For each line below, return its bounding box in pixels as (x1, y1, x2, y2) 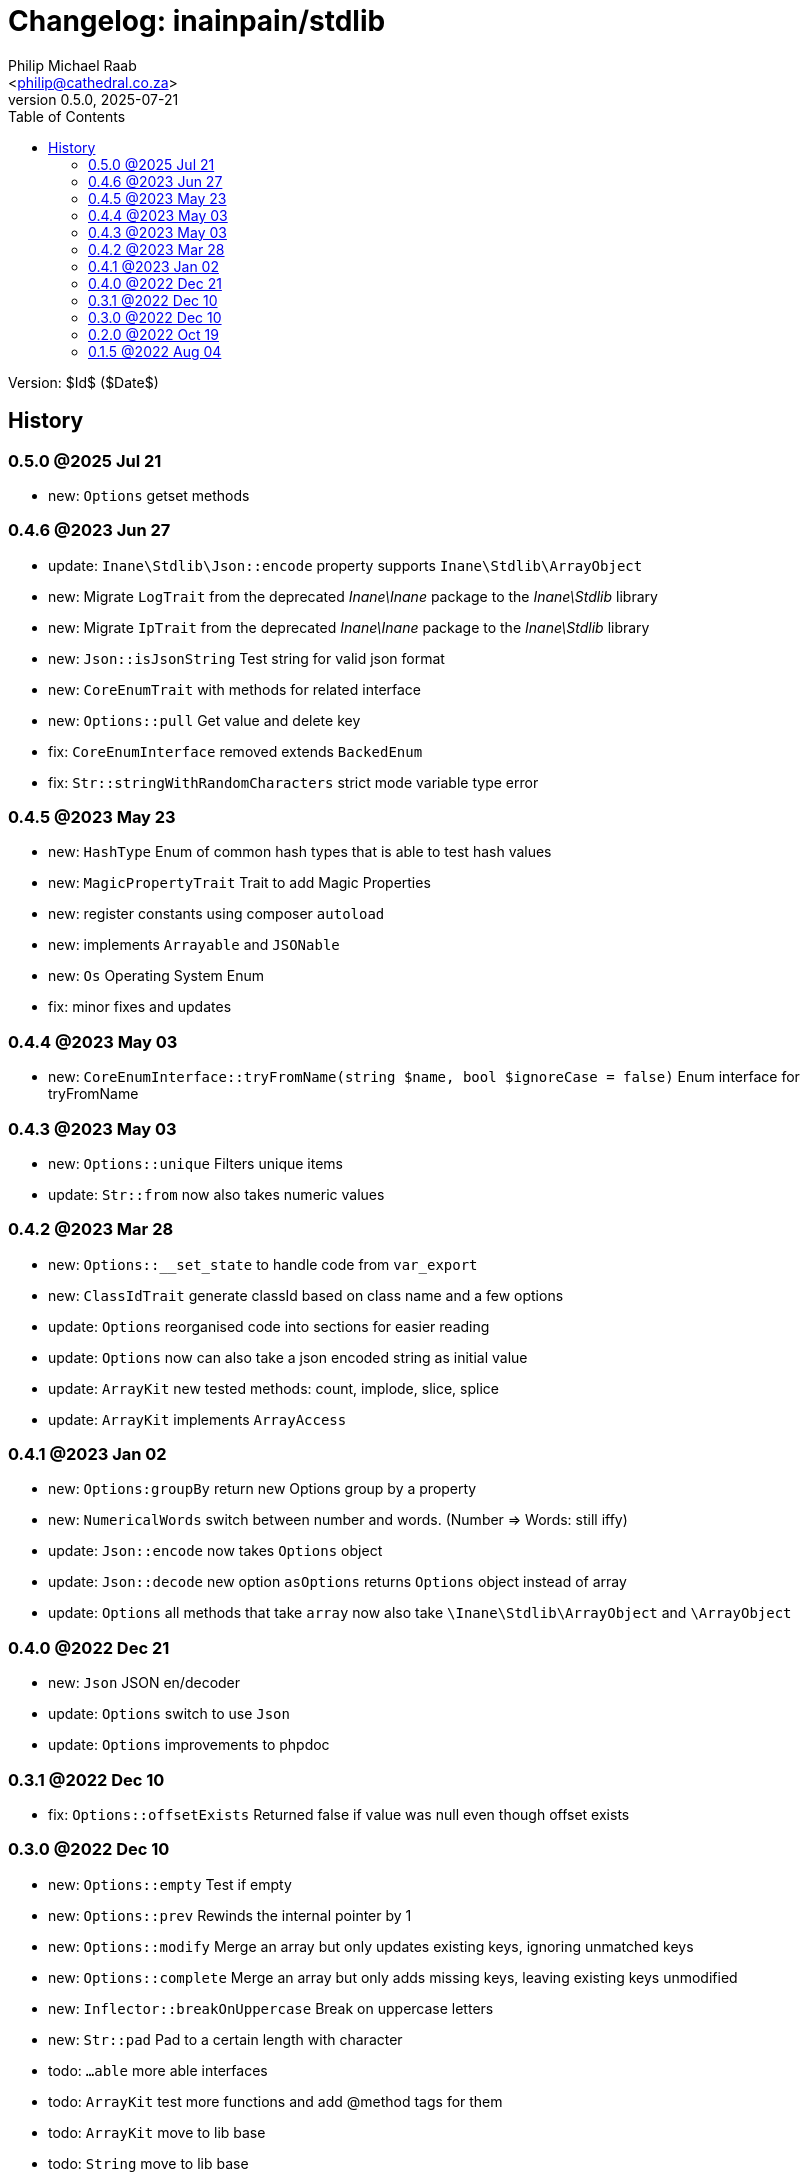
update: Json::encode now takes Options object (48, 1542, 383, 1560)
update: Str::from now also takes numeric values (48, 1185, 385, 1203)
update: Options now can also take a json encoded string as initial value (48, 1348, 528, 1366)
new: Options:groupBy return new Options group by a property (48, 1480, 477, 1498)
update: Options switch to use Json (48, 1705, 290, 1723)
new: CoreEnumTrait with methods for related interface (48, 680, 422, 698)
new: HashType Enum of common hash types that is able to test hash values (48, 843, 552, 861)
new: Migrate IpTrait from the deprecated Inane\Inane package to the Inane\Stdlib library (48, 618, 650, 636)
